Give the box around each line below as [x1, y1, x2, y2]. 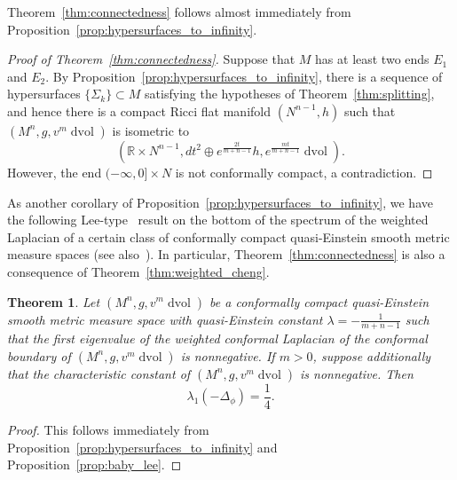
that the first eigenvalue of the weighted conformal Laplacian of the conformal [7, 329, 428, 348]
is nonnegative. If [180, 346, 275, 365]
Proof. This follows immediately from [7, 421, 209, 439]
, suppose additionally [312, 346, 431, 365]
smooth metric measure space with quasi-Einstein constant [7, 310, 323, 328]
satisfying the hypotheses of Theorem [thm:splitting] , [145, 84, 435, 103]
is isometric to [112, 121, 190, 139]
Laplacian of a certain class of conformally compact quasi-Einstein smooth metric [7, 227, 450, 246]
